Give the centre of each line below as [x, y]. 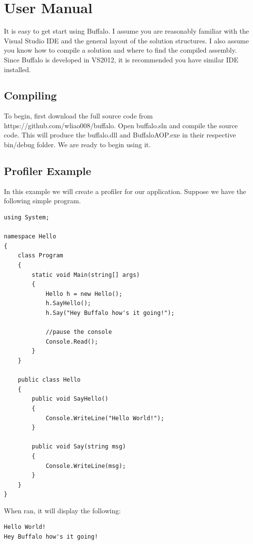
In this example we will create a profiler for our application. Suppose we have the [125, 191]
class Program [40, 256]
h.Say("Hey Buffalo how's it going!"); [110, 313]
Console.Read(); [72, 341]
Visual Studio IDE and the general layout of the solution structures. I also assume [126, 40]
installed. [18, 69]
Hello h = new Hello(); [84, 294]
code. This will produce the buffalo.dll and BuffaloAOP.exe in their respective [120, 135]
